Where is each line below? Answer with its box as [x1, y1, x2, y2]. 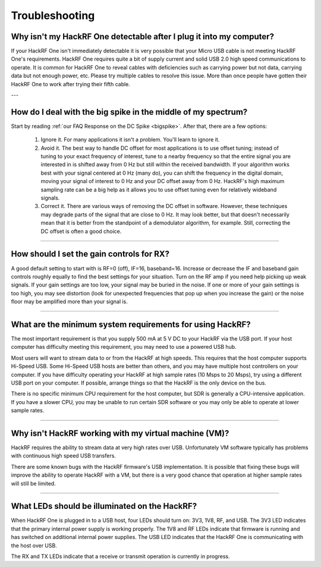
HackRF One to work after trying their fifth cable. [11, 80, 131, 87]
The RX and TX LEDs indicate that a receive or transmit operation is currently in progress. [11, 553, 230, 560]
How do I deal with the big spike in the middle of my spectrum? [11, 107, 248, 117]
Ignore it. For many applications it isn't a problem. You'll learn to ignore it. [40, 136, 220, 143]
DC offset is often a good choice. [40, 228, 122, 235]
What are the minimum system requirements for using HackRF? [11, 319, 251, 329]
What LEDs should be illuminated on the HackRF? [11, 501, 197, 511]
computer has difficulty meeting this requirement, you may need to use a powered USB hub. [11, 344, 237, 351]
